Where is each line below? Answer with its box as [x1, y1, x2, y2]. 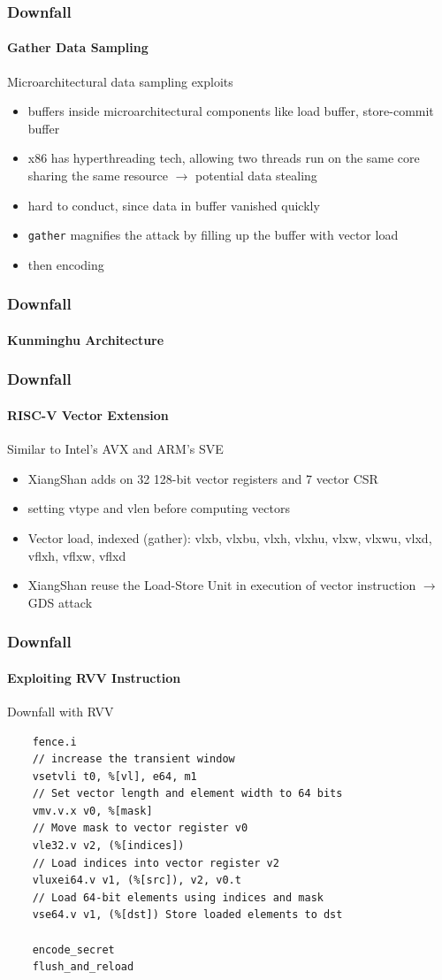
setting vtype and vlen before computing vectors [27, 499, 290, 517]
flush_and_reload [32, 961, 134, 974]
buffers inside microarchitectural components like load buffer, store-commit [27, 102, 434, 120]
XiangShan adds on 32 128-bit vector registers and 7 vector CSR [27, 469, 378, 487]
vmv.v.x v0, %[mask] [32, 804, 153, 817]
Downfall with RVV [7, 701, 114, 720]
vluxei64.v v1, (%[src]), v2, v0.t [32, 874, 241, 887]
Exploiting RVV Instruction [7, 668, 181, 686]
